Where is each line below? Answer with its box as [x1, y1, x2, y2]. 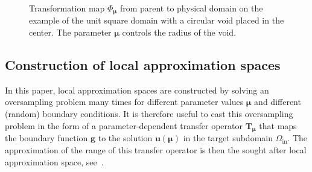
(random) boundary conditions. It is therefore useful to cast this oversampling [5, 107, 293, 120]
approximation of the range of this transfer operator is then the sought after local [5, 144, 307, 156]
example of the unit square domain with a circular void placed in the [29, 14, 284, 27]
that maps [259, 119, 297, 132]
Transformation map [29, 2, 105, 14]
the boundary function [5, 132, 88, 144]
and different [254, 95, 301, 108]
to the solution [98, 132, 153, 144]
